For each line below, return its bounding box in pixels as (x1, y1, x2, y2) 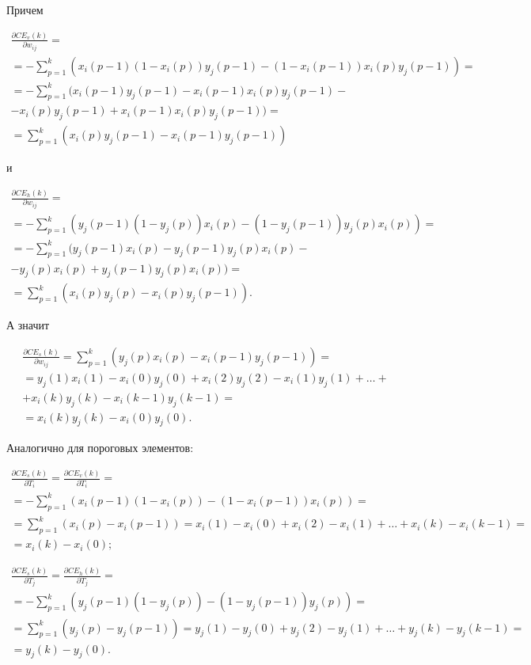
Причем (6, 2, 44, 17)
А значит (6, 317, 50, 333)
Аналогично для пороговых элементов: (6, 439, 194, 456)
